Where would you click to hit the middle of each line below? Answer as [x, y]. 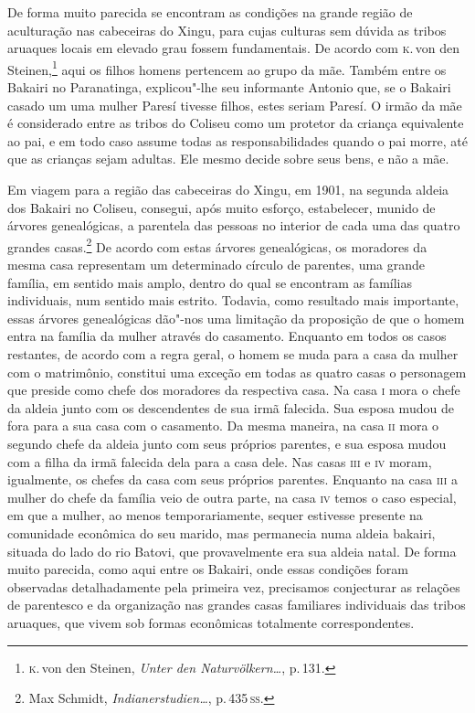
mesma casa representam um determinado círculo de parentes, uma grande [216, 265]
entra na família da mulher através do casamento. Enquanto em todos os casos [227, 336]
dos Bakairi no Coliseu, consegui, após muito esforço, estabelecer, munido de [222, 207]
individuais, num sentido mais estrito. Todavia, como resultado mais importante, [233, 300]
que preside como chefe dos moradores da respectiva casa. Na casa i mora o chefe [234, 390]
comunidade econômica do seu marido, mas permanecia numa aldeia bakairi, [222, 532]
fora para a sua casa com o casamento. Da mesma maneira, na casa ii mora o [223, 426]
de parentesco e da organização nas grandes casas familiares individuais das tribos [237, 605]
